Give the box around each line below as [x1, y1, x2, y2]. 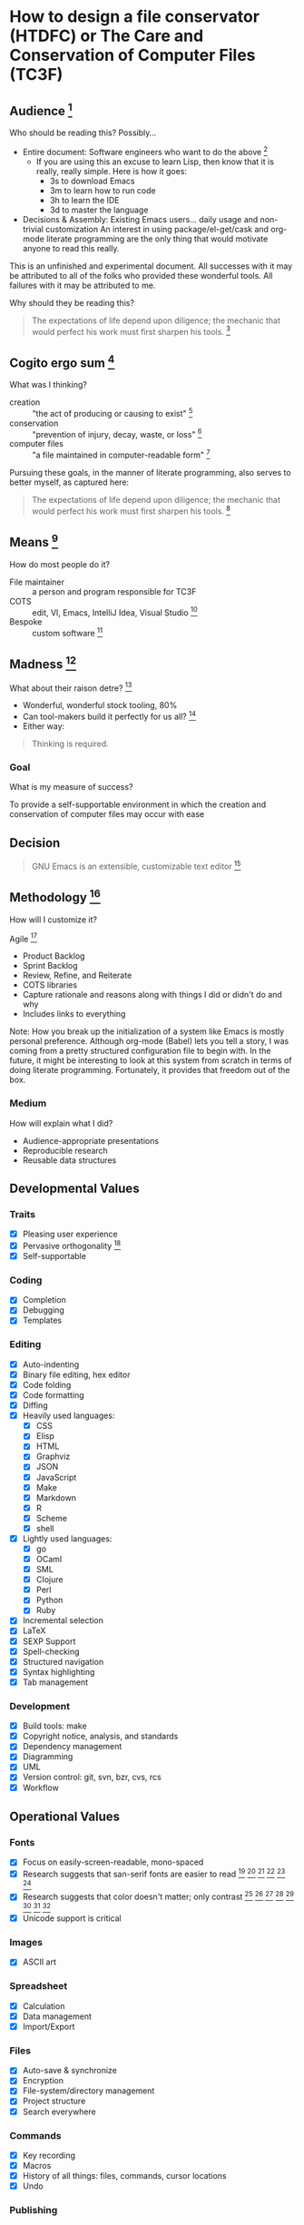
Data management [22, 2011, 93, 2022]
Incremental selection [22, 1615, 104, 1626]
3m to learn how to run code [49, 184, 156, 196]
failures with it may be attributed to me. [9, 280, 156, 290]
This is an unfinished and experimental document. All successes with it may [9, 261, 293, 271]
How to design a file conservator [9, 6, 260, 27]
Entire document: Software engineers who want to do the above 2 [22, 145, 269, 157]
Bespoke [9, 616, 43, 627]
